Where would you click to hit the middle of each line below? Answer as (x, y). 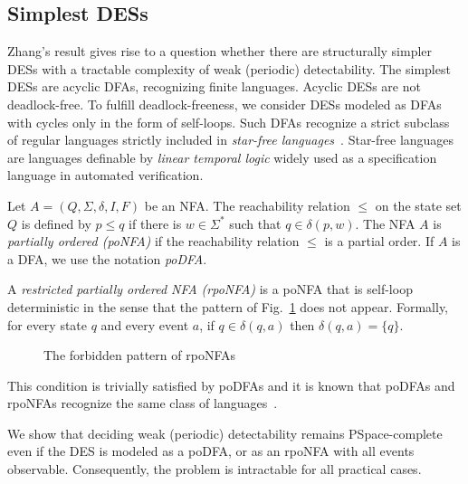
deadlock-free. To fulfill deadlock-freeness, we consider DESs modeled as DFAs (224, 104)
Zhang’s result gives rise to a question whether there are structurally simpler (220, 51)
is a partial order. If (379, 241)
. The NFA (385, 223)
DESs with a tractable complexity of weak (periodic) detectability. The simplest (229, 68)
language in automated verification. (105, 175)
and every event (145, 324)
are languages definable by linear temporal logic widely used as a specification (222, 157)
